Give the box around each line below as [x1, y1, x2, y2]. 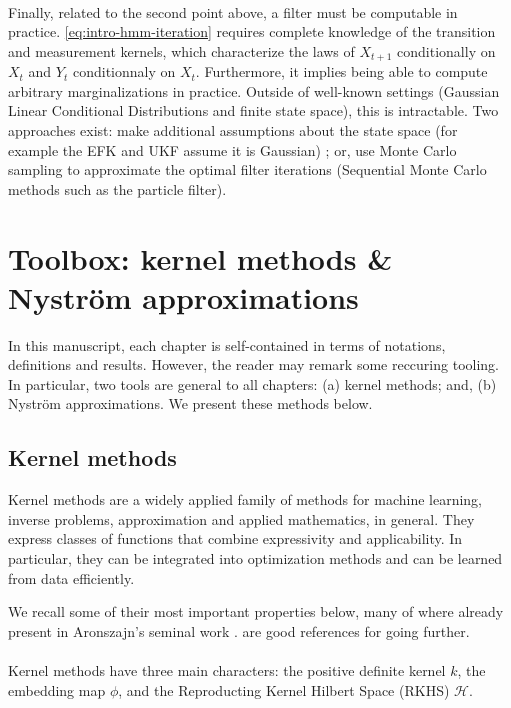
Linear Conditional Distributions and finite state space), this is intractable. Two [8, 100, 499, 121]
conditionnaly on [72, 61, 176, 82]
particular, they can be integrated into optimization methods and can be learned [8, 548, 503, 569]
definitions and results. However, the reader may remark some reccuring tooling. [8, 354, 499, 375]
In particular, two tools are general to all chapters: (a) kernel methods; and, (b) [8, 373, 497, 394]
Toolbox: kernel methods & [8, 237, 393, 278]
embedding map [8, 679, 106, 700]
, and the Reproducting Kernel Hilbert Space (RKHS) [118, 679, 450, 700]
